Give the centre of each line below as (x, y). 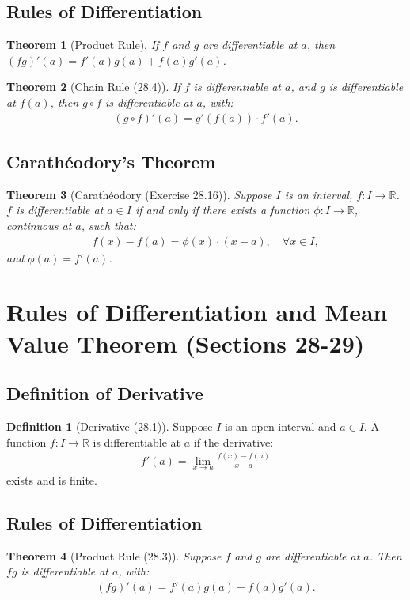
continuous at (39, 225)
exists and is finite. (52, 479)
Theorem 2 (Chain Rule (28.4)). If (93, 87)
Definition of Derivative (105, 393)
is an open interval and (280, 426)
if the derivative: (233, 442)
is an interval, (319, 194)
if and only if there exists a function (222, 210)
